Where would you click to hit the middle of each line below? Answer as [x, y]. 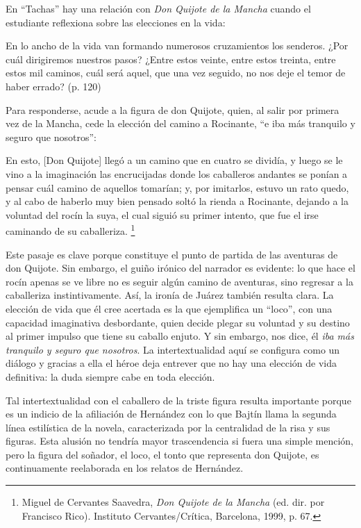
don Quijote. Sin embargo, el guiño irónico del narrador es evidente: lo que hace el [180, 268]
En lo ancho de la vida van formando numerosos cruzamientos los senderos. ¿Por [177, 46]
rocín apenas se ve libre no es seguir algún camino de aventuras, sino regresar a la [179, 281]
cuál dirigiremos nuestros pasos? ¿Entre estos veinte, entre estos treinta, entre [171, 59]
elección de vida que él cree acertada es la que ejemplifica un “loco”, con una [169, 308]
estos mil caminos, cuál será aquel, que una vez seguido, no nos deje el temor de [176, 73]
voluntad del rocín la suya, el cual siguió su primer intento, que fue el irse [162, 214]
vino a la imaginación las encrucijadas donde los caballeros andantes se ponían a [177, 173]
